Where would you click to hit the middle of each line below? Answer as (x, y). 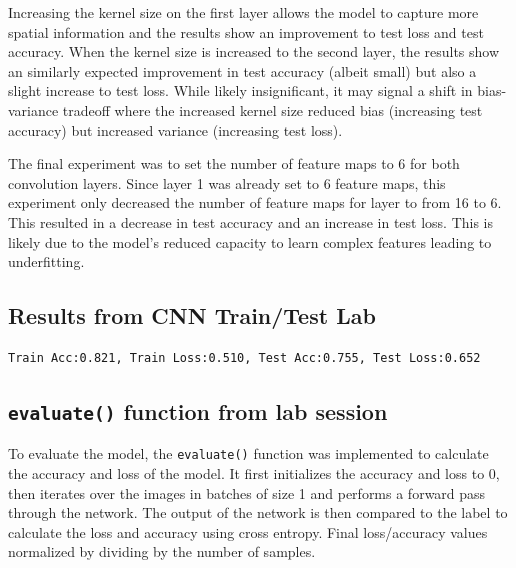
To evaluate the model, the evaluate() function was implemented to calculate (248, 453)
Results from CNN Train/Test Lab (192, 315)
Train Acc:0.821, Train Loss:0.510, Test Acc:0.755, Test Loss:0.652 (244, 357)
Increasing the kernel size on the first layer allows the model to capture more (243, 12)
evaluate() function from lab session (198, 410)
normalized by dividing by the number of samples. (162, 551)
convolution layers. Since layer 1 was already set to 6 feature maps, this (227, 182)
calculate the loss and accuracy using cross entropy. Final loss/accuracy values (248, 531)
